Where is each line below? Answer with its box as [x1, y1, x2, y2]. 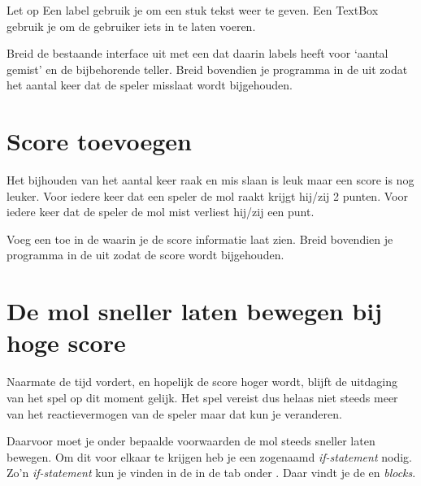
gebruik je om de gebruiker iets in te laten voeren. [7, 17, 256, 34]
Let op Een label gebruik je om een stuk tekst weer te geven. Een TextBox [7, 2, 379, 18]
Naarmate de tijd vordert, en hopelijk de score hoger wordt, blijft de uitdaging [7, 373, 398, 390]
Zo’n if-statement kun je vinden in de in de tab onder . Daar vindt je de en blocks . [7, 464, 416, 481]
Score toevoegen [7, 124, 192, 158]
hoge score [7, 326, 126, 359]
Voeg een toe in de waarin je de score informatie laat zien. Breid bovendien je [7, 230, 393, 247]
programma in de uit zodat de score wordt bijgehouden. [7, 246, 284, 263]
